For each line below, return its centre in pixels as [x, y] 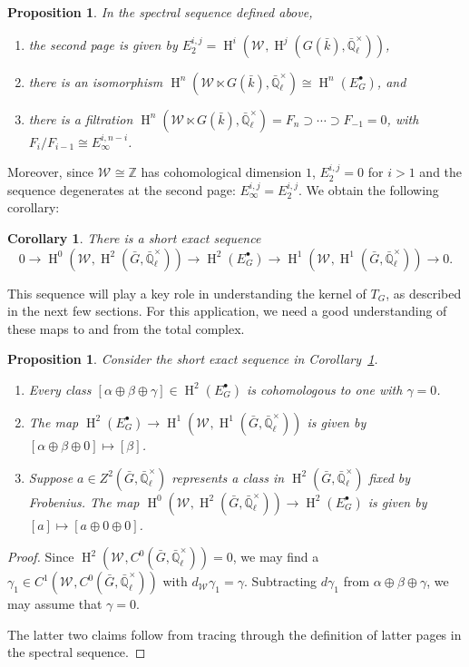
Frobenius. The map [84, 501]
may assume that [55, 604]
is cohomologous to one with [324, 389]
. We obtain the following [369, 189]
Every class [60, 389]
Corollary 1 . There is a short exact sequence [134, 237]
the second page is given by [103, 44]
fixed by [390, 477]
